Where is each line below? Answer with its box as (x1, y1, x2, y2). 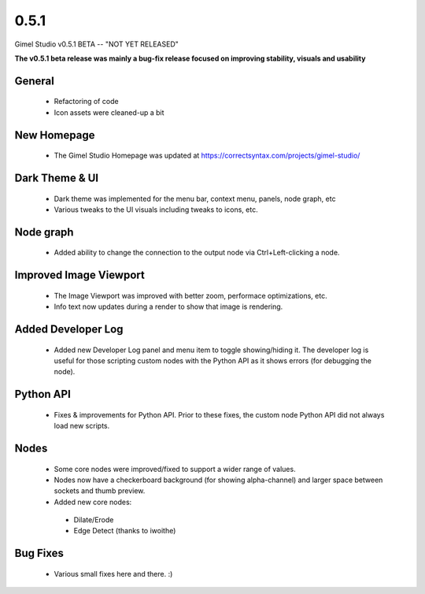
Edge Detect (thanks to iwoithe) (73, 526, 176, 536)
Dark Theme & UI (14, 171, 98, 184)
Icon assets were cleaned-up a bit (54, 107, 164, 117)
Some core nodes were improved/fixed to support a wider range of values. (54, 464, 296, 473)
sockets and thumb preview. (54, 486, 146, 496)
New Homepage (14, 128, 95, 142)
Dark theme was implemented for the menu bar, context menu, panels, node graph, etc (54, 194, 336, 203)
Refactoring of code (54, 97, 119, 106)
